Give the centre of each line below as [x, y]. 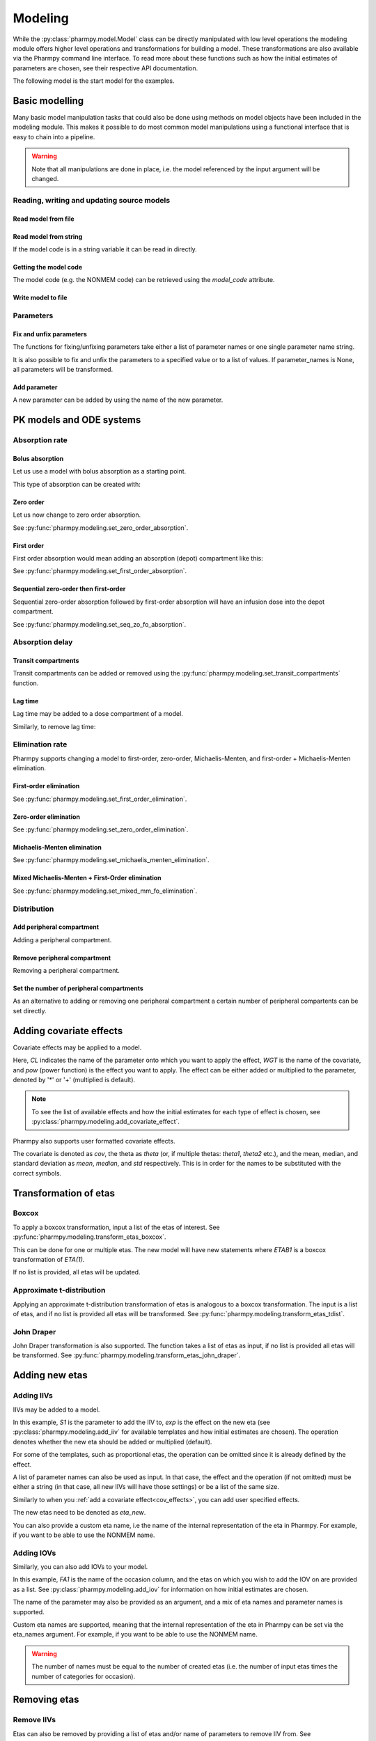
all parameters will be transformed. [63, 370]
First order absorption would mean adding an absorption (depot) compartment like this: [138, 558]
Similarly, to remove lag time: [54, 726]
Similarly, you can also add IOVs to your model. [80, 1567]
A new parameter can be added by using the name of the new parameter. [118, 400]
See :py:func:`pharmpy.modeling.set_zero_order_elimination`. [101, 829]
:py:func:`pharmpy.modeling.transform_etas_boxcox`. [89, 1237]
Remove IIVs [34, 1720]
